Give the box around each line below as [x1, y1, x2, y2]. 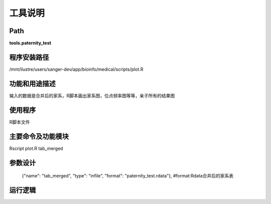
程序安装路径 [9, 53, 49, 61]
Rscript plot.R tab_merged [9, 145, 63, 151]
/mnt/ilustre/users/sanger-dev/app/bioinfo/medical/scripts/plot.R [9, 66, 144, 72]
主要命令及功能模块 [9, 132, 69, 141]
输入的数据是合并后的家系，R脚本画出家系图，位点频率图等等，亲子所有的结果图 [9, 92, 175, 98]
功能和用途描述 [9, 79, 56, 88]
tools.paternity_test [9, 40, 51, 46]
